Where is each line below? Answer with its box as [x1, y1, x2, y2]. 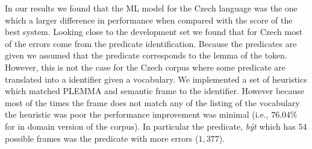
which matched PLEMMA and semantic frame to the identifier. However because [5, 84, 305, 97]
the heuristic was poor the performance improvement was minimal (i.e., [5, 108, 269, 121]
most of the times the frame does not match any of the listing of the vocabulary [5, 96, 300, 109]
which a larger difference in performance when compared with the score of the [5, 13, 293, 26]
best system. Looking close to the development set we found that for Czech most [5, 25, 303, 38]
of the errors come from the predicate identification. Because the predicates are [5, 37, 297, 49]
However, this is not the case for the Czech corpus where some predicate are [5, 60, 286, 73]
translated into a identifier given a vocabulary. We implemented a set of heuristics [5, 72, 307, 85]
